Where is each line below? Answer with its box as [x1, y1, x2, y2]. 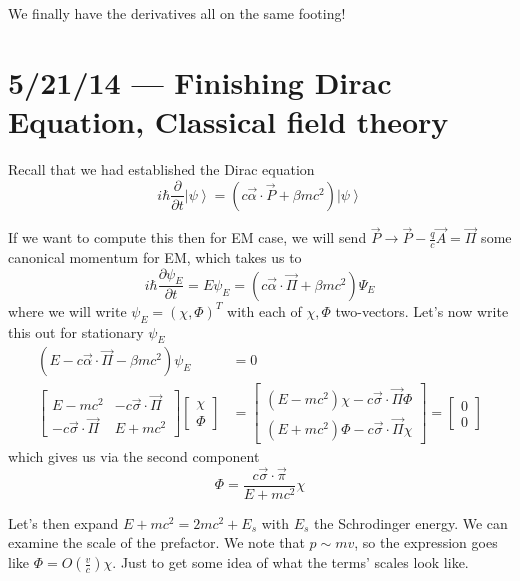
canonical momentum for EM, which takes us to [8, 247, 302, 268]
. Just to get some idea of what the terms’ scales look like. [112, 552, 469, 573]
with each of [227, 300, 302, 321]
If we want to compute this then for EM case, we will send [8, 227, 367, 248]
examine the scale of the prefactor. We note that [8, 532, 305, 553]
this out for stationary [8, 321, 144, 342]
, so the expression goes [354, 532, 498, 553]
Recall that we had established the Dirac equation [8, 158, 315, 179]
